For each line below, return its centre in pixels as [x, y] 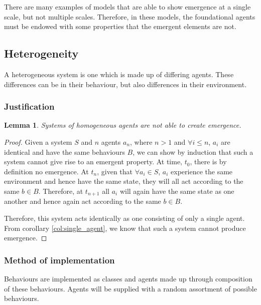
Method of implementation [59, 260]
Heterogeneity [41, 53]
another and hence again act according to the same [83, 201]
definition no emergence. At [46, 171]
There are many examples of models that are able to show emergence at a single [127, 7]
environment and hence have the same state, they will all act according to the [124, 181]
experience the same [202, 171]
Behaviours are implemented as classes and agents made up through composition [128, 278]
